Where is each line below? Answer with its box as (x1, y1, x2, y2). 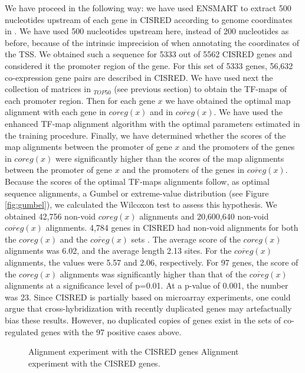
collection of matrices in (5, 83, 91, 95)
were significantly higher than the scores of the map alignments (55, 152, 284, 164)
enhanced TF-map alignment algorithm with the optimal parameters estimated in (5, 117, 300, 129)
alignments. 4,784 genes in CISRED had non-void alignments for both (45, 221, 299, 234)
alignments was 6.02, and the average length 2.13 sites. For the (5, 244, 232, 257)
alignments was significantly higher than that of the (60, 267, 247, 280)
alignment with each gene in (5, 106, 106, 118)
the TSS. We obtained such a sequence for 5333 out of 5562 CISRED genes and (5, 48, 292, 60)
